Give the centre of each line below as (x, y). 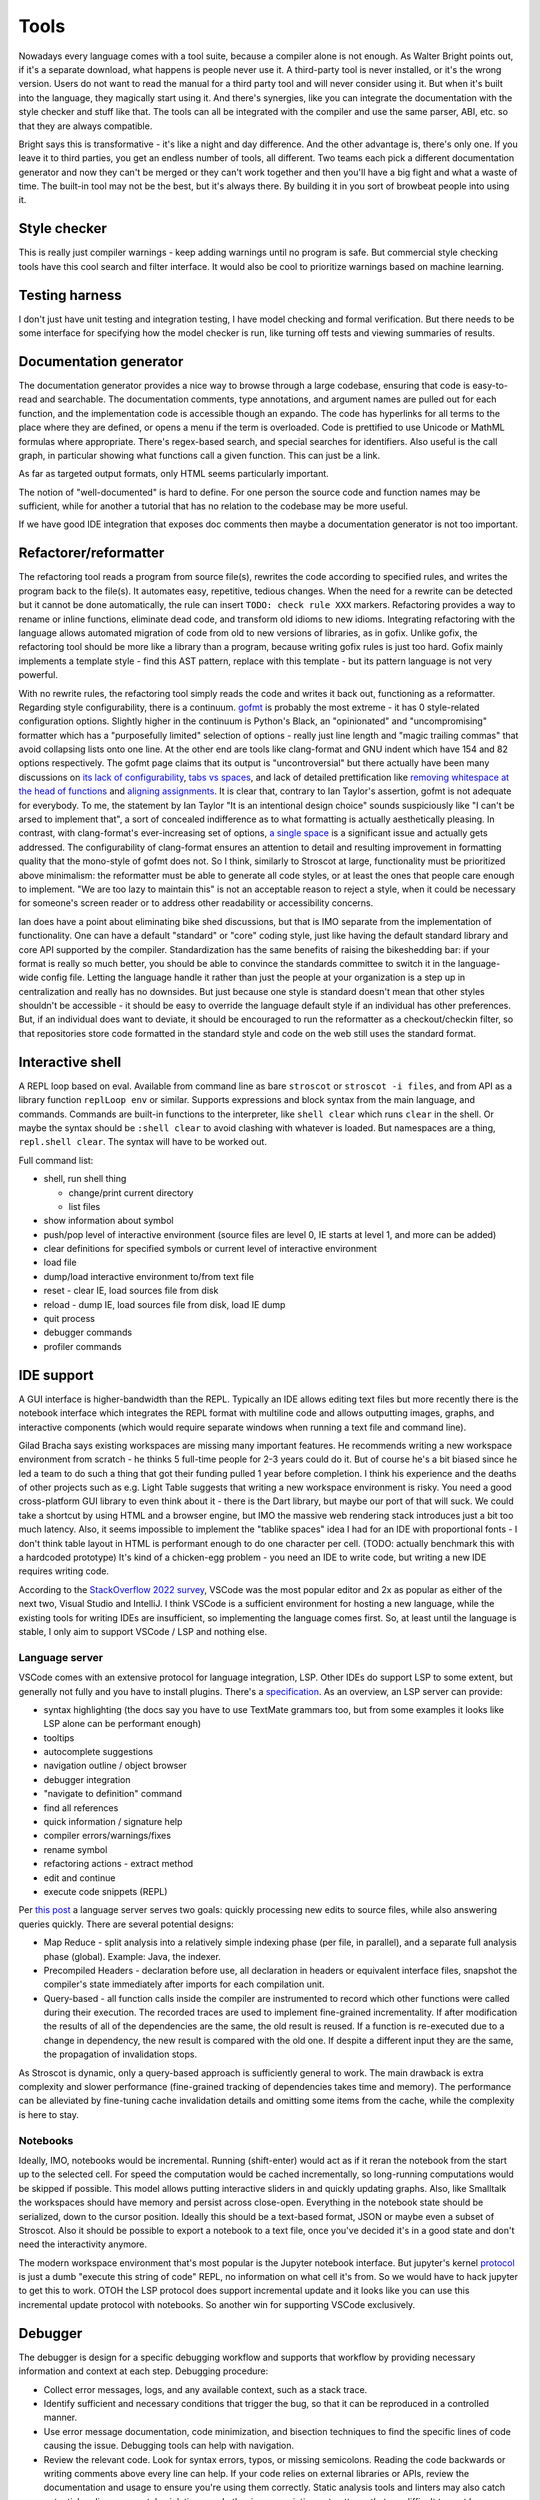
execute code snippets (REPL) (105, 1891)
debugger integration (87, 1779)
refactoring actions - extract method (118, 1864)
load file (60, 1262)
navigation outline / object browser (115, 1766)
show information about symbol (108, 1221)
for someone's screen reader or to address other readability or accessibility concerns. (196, 903)
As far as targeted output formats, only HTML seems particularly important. (173, 474)
